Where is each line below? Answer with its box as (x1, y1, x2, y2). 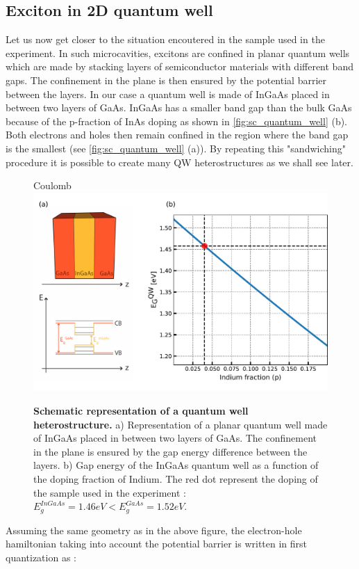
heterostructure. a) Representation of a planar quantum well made (33, 417, 328, 431)
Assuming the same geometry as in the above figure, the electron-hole (6, 522, 302, 537)
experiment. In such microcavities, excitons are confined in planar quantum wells (6, 45, 350, 60)
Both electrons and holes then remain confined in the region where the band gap (6, 127, 349, 142)
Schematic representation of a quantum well (33, 403, 249, 418)
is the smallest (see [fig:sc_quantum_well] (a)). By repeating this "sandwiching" (6, 141, 346, 155)
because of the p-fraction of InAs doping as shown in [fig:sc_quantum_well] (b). (6, 113, 348, 128)
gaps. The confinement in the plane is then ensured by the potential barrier (6, 72, 327, 87)
